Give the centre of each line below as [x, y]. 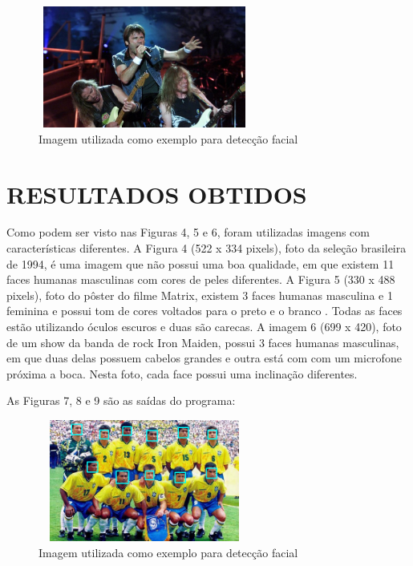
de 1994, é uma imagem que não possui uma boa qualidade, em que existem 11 [200, 263]
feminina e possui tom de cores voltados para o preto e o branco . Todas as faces [204, 311]
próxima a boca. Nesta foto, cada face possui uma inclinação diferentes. [182, 373]
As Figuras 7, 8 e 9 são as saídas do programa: [121, 400]
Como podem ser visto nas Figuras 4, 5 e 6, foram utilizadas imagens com [188, 232]
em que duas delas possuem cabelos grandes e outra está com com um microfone [204, 358]
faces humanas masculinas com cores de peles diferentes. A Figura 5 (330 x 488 [201, 279]
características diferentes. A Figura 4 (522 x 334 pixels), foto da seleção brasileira [206, 248]
